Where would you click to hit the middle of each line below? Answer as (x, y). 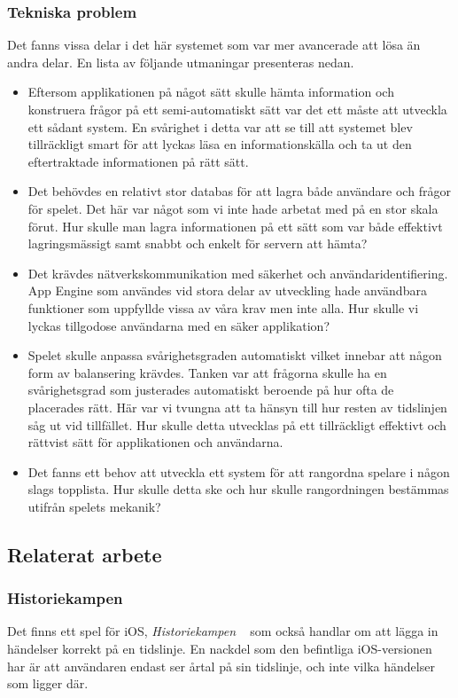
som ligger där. (48, 683)
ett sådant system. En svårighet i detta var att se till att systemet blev (220, 126)
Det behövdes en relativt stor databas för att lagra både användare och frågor (239, 191)
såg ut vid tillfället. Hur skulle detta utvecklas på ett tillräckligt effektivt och (237, 424)
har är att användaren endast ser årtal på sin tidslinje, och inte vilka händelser (221, 666)
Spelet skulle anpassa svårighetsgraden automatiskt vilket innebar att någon (235, 355)
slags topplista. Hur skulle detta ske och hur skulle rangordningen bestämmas (238, 489)
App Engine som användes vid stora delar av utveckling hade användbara (227, 290)
